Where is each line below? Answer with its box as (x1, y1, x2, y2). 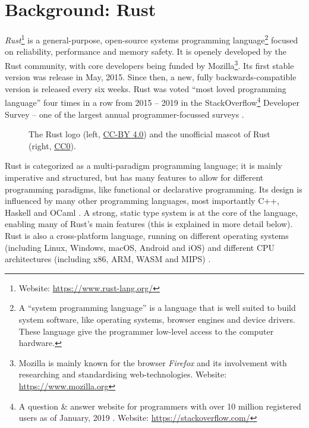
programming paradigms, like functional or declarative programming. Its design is (5, 182, 302, 195)
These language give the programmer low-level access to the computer (18, 325, 274, 337)
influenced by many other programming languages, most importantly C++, (5, 194, 279, 207)
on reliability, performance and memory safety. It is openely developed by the (5, 45, 286, 58)
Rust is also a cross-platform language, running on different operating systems (5, 229, 289, 241)
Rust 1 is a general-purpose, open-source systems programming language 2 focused (5, 32, 298, 46)
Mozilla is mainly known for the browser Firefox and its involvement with (18, 356, 287, 369)
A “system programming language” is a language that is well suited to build (18, 301, 296, 314)
